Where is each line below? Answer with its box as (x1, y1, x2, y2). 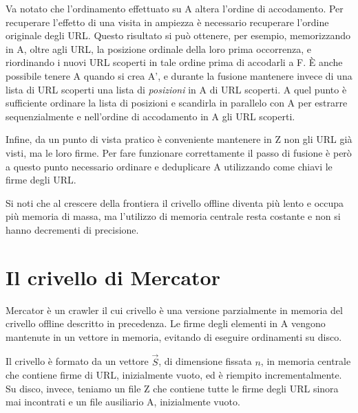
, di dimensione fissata (158, 354, 252, 368)
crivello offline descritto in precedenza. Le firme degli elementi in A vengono (6, 316, 326, 331)
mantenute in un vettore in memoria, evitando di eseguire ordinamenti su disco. (6, 329, 342, 344)
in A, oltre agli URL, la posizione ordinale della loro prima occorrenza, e (6, 41, 312, 56)
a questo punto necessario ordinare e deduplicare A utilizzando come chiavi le (6, 159, 333, 173)
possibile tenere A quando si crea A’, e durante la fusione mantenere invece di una (6, 68, 352, 82)
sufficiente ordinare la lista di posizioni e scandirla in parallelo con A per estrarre (6, 96, 348, 110)
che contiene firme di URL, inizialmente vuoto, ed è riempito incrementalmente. (6, 368, 342, 382)
